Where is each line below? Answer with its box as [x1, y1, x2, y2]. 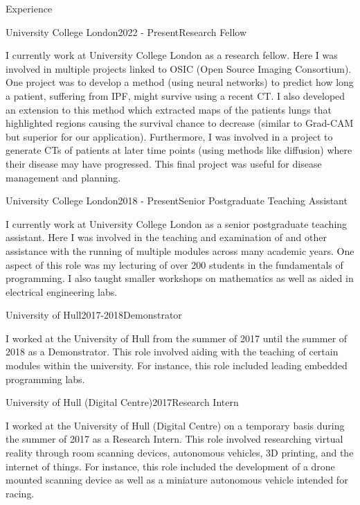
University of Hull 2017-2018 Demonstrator [6, 308, 182, 322]
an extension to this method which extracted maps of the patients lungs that [6, 102, 332, 116]
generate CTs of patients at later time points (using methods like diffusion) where [6, 143, 352, 157]
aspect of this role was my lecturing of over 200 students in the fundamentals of [6, 257, 343, 272]
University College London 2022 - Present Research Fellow [6, 24, 246, 39]
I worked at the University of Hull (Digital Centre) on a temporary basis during [6, 418, 345, 432]
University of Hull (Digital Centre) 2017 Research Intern [6, 395, 239, 409]
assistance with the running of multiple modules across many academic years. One [6, 243, 354, 258]
